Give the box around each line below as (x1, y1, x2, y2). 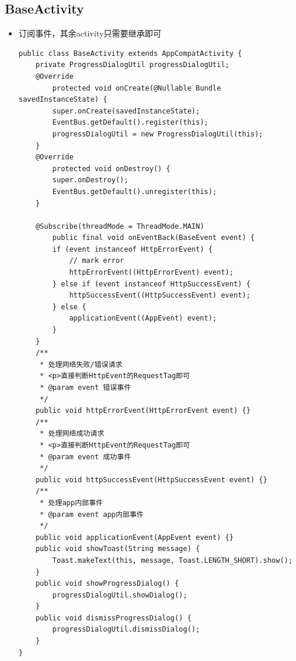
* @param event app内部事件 (39, 510, 144, 519)
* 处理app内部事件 (39, 498, 103, 507)
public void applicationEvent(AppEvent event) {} (35, 533, 234, 542)
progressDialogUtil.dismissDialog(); (52, 625, 200, 634)
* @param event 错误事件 (39, 383, 131, 392)
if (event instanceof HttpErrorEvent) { (52, 245, 213, 253)
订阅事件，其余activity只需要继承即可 (18, 27, 162, 39)
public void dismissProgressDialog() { (35, 613, 192, 622)
